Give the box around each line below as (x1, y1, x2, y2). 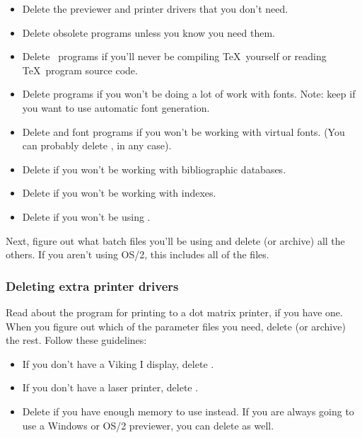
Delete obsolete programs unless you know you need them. (22, 25, 275, 40)
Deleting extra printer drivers (6, 277, 179, 294)
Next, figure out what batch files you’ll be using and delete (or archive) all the (6, 233, 345, 248)
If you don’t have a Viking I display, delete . (22, 356, 214, 371)
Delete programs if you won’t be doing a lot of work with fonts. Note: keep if (22, 86, 356, 101)
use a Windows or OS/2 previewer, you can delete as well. (22, 417, 274, 432)
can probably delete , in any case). (22, 138, 172, 153)
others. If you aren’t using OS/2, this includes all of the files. (6, 247, 269, 262)
